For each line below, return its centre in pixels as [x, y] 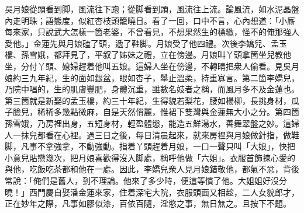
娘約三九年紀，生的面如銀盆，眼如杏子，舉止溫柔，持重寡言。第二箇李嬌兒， [152, 77]
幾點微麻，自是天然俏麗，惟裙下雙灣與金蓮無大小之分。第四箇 [180, 112]
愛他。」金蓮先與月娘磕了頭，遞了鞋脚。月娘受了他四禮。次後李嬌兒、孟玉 [146, 43]
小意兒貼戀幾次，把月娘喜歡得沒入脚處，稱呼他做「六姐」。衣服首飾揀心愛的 [150, 157]
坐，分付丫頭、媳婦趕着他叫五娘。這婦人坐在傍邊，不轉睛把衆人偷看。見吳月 [152, 66]
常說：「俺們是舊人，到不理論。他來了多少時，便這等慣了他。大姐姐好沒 [142, 180]
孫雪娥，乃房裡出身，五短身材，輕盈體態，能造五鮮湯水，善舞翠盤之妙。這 [148, 123]
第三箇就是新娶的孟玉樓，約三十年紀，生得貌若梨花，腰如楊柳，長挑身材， [148, 100]
